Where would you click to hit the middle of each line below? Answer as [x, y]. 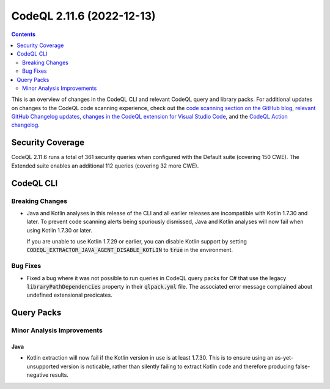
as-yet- [284, 358]
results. [59, 375]
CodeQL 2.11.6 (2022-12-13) [83, 16]
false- [303, 366]
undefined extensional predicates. [69, 295]
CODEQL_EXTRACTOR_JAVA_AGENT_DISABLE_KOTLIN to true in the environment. [130, 250]
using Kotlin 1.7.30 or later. [60, 230]
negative [38, 375]
